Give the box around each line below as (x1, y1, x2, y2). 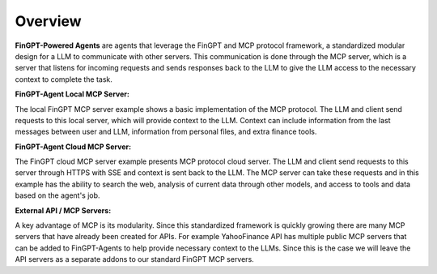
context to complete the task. (15, 74, 113, 84)
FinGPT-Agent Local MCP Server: (15, 89, 129, 99)
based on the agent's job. (15, 191, 100, 200)
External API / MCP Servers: (15, 205, 112, 215)
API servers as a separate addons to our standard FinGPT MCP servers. (15, 255, 254, 264)
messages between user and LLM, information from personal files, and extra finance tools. (15, 126, 317, 137)
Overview (15, 12, 82, 30)
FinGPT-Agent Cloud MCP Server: (15, 142, 132, 152)
